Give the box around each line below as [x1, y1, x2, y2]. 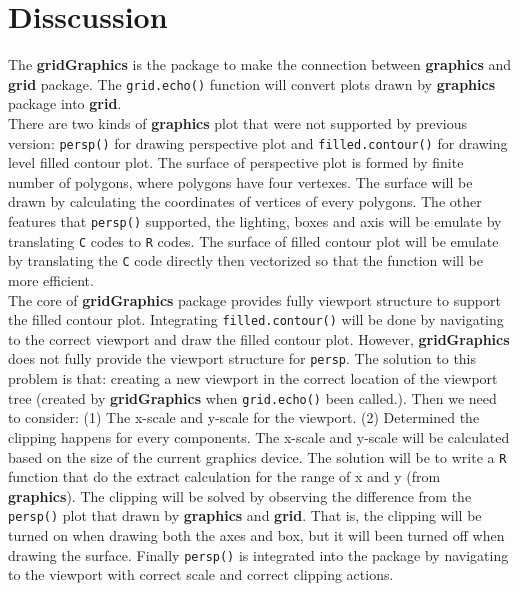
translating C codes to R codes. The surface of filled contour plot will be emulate [8, 230, 499, 251]
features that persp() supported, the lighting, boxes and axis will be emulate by [8, 211, 502, 231]
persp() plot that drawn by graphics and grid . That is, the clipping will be [8, 505, 482, 526]
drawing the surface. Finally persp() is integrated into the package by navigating [8, 544, 509, 565]
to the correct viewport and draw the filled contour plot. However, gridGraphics [8, 328, 510, 349]
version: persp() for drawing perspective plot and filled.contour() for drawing [8, 132, 508, 153]
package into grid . [8, 93, 122, 114]
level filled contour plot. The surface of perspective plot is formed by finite [8, 152, 464, 173]
